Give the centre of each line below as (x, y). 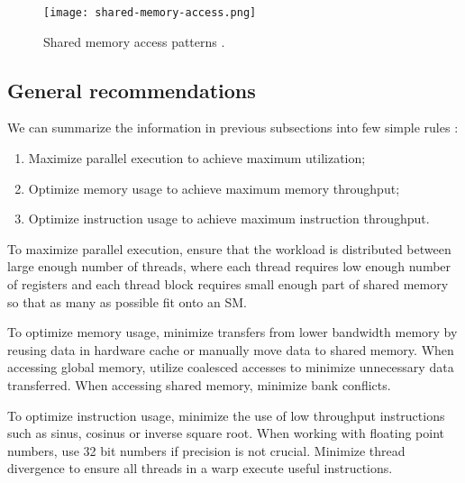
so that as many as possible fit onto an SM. (127, 301)
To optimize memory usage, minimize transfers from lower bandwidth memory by (232, 332)
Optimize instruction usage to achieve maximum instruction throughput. (229, 219)
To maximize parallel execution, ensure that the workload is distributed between (229, 248)
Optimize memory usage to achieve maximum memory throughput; (214, 188)
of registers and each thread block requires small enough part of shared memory (228, 284)
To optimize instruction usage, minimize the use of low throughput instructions (226, 415)
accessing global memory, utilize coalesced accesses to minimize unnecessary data (231, 367)
